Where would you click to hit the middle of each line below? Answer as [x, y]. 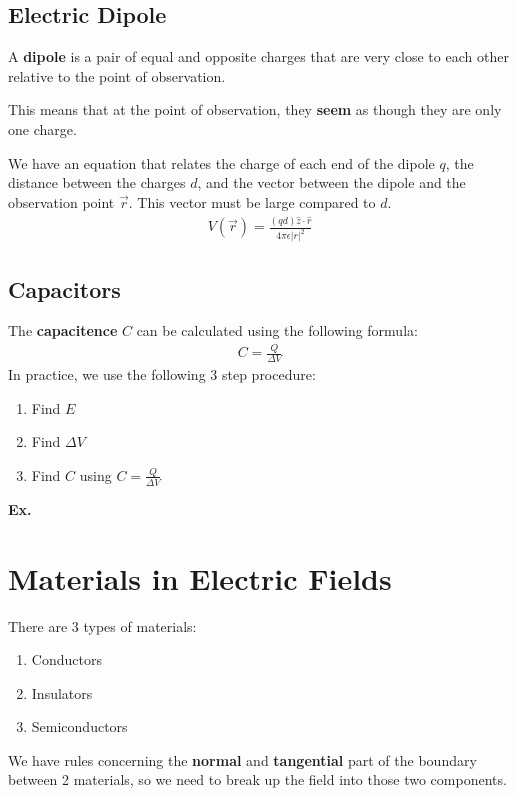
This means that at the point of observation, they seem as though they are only [255, 109]
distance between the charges [97, 182]
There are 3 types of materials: [102, 625]
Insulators [62, 692]
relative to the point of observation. [117, 75]
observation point [61, 201]
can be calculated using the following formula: [277, 330]
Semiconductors [79, 726]
